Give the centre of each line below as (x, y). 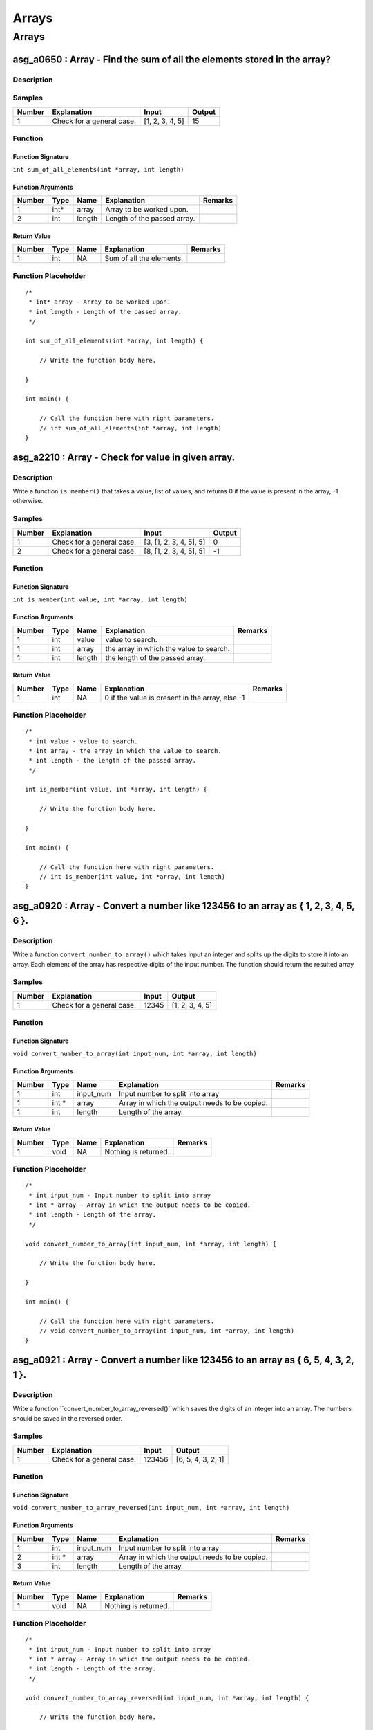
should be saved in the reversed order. (68, 1418)
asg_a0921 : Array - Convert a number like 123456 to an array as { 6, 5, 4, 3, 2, (183, 1360)
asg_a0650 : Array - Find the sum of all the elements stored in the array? (172, 59)
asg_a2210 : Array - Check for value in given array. (124, 457)
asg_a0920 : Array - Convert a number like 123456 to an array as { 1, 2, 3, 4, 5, (184, 906)
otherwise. (28, 501)
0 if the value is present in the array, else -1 (175, 698)
